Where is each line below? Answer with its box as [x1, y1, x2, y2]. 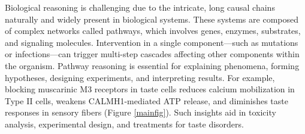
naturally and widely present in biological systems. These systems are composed [5, 13, 298, 25]
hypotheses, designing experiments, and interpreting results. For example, [5, 71, 275, 83]
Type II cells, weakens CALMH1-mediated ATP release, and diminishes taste [5, 94, 288, 107]
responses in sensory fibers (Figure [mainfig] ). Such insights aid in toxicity [5, 106, 276, 119]
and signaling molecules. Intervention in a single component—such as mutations [5, 36, 298, 48]
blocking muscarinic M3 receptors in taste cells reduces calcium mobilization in [5, 83, 295, 95]
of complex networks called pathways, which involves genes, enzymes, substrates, [5, 24, 301, 37]
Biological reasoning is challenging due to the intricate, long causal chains [5, 1, 275, 13]
